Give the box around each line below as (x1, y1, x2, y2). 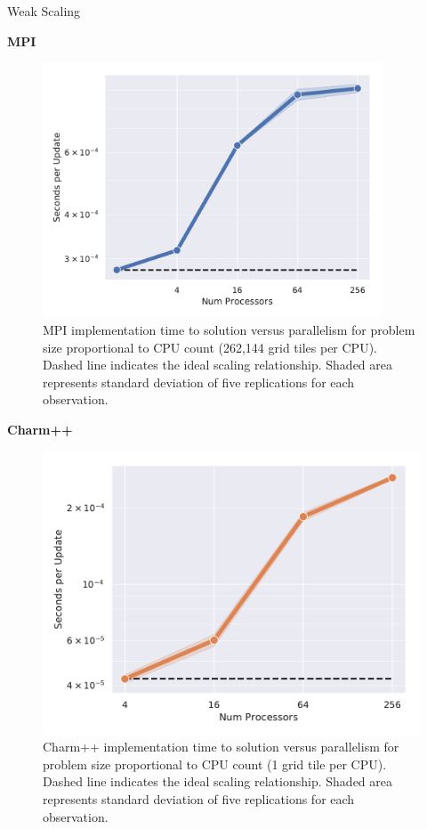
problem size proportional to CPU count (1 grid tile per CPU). (43, 754, 387, 773)
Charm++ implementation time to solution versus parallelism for (43, 737, 399, 756)
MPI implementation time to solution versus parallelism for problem (43, 320, 415, 338)
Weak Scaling (7, 2, 81, 20)
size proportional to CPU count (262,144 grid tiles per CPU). (43, 337, 377, 356)
